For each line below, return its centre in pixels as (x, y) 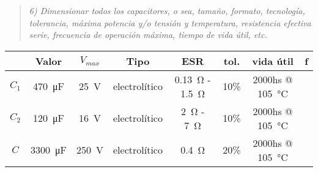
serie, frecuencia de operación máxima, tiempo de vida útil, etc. (148, 35)
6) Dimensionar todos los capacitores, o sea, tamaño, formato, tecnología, (167, 10)
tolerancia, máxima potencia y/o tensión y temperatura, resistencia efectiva (170, 22)
